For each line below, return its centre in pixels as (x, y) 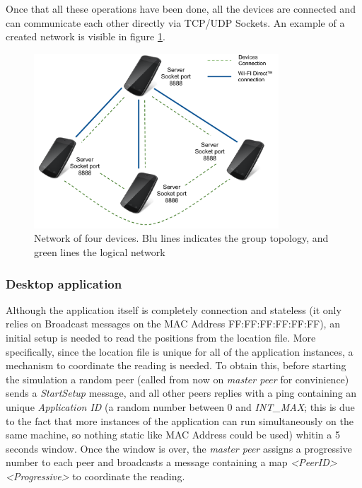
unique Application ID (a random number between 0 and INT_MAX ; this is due (180, 406)
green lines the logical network (100, 252)
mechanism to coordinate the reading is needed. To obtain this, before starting (176, 365)
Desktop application (64, 283)
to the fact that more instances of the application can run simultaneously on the (180, 420)
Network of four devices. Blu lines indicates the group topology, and (181, 238)
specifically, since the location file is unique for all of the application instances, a (180, 351)
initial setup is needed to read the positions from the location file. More (161, 337)
